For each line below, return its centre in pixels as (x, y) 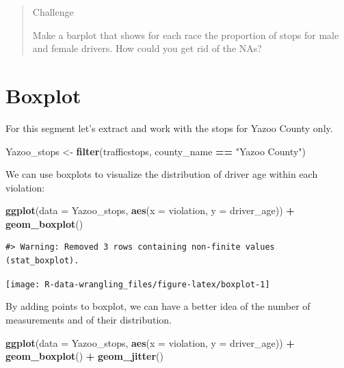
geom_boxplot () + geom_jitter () (84, 356)
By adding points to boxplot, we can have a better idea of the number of (158, 306)
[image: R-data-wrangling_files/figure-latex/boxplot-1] (138, 284)
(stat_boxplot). (42, 261)
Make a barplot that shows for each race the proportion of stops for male (186, 35)
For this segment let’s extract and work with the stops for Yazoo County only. (169, 128)
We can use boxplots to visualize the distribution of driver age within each (162, 174)
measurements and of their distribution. (89, 319)
